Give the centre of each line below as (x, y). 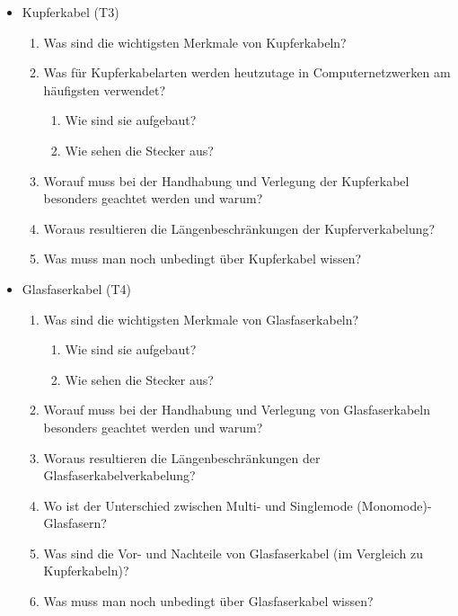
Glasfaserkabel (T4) (77, 288)
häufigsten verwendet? (105, 89)
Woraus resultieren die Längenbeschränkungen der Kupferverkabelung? (239, 228)
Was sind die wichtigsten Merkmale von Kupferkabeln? (195, 42)
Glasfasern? (75, 523)
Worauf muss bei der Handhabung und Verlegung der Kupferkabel (226, 180)
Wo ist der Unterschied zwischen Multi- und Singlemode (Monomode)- (238, 505)
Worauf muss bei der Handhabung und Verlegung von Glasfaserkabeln (237, 410)
